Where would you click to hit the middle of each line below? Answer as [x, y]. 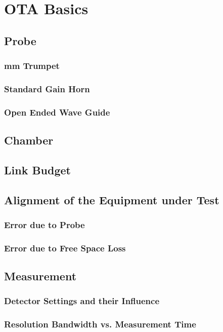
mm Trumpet [32, 66]
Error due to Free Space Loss [65, 248]
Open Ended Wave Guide [57, 112]
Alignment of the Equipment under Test [112, 199]
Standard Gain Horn [47, 88]
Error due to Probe [44, 224]
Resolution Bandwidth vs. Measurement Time [100, 324]
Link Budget [37, 170]
